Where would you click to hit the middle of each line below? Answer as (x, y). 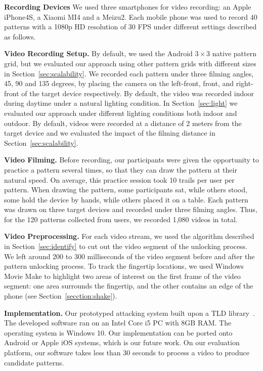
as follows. (20, 36)
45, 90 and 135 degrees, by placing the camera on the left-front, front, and (119, 83)
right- (245, 83)
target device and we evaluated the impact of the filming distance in (110, 133)
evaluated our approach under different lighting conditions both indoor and (121, 113)
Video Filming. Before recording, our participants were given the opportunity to (131, 160)
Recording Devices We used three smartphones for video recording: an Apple (128, 7)
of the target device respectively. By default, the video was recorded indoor (138, 93)
